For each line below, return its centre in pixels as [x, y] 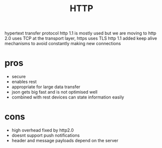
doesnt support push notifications [46, 135]
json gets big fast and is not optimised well [55, 92]
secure [19, 77]
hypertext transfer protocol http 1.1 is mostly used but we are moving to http [81, 33]
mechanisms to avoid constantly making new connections [63, 44]
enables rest [24, 82]
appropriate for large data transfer [46, 87]
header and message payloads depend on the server [65, 141]
